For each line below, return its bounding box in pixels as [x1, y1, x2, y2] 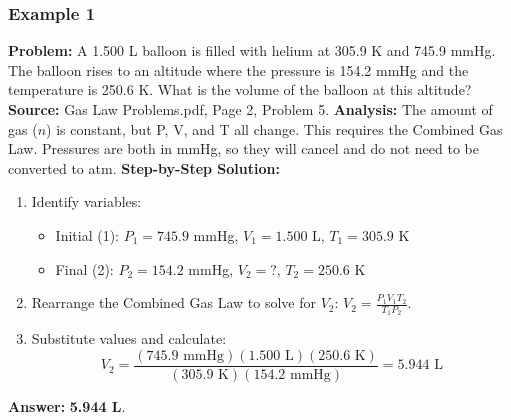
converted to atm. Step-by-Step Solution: [8, 157, 280, 178]
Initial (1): [55, 224, 119, 245]
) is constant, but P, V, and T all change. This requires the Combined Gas [46, 118, 503, 139]
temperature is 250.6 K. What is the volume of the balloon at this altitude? [8, 79, 472, 100]
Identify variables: [31, 191, 142, 212]
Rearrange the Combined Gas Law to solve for [31, 292, 317, 313]
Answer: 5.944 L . [8, 396, 126, 417]
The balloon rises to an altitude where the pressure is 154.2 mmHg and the [8, 59, 469, 80]
